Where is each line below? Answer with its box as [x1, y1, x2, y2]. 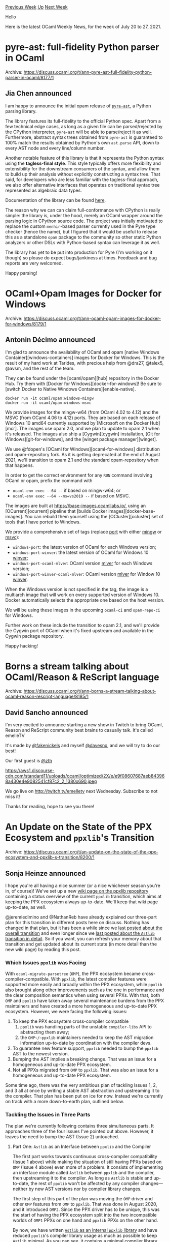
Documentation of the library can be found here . [5, 197, 106, 203]
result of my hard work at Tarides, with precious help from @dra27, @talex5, [5, 360, 164, 366]
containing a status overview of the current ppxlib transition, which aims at [5, 894, 162, 899]
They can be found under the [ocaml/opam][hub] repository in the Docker [5, 375, 159, 381]
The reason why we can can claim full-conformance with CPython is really [5, 207, 160, 213]
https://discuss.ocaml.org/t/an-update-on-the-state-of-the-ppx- [23, 849, 158, 855]
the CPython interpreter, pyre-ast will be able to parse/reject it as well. [5, 129, 152, 135]
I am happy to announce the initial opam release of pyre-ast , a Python [5, 103, 151, 109]
